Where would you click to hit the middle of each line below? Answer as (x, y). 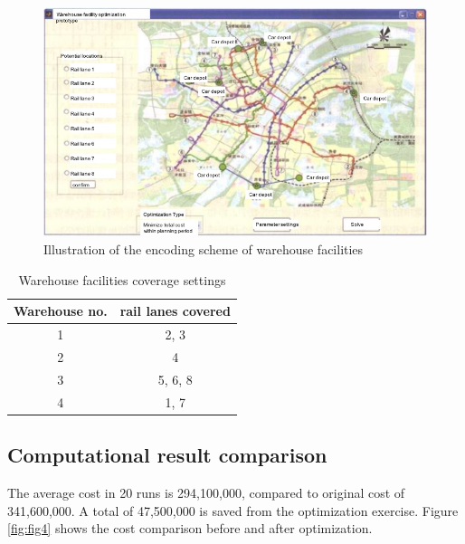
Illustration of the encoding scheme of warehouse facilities (204, 249)
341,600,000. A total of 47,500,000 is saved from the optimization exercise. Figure (233, 510)
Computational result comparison (167, 455)
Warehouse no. (61, 311)
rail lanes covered (175, 311)
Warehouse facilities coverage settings (122, 279)
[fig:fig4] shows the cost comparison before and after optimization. (190, 528)
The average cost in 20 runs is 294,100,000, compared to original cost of (206, 492)
